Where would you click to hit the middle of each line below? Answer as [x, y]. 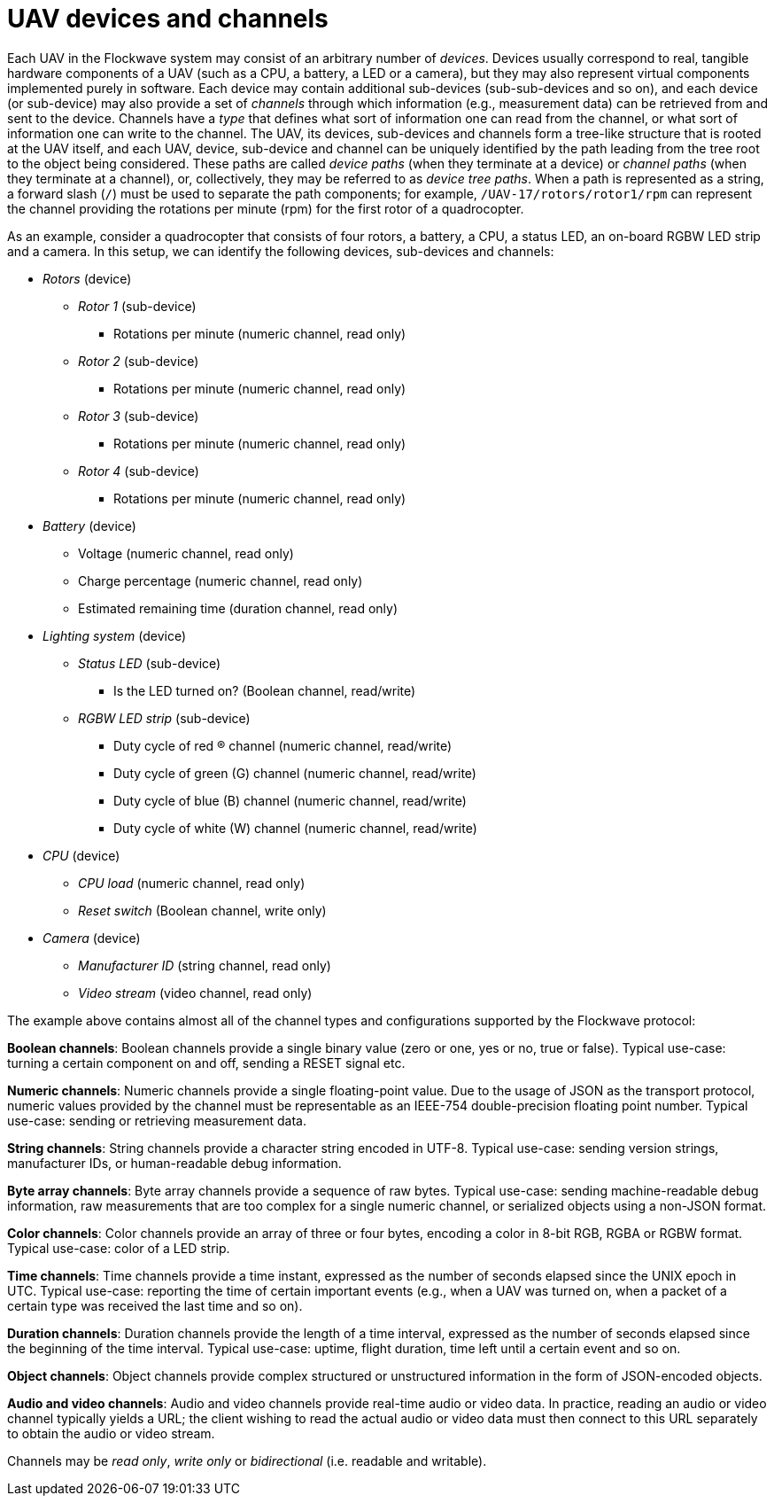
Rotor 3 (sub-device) [139, 416]
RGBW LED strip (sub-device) [164, 718]
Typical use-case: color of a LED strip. [119, 1248]
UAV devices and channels [168, 19]
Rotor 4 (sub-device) [139, 471]
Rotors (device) [87, 278]
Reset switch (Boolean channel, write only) [202, 910]
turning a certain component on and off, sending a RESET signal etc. [206, 1063]
